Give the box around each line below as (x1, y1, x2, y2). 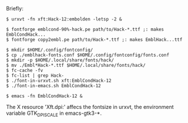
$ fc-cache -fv (6, 67, 43, 73)
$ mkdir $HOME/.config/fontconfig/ (6, 47, 93, 53)
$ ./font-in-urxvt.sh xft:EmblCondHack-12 (6, 78, 112, 84)
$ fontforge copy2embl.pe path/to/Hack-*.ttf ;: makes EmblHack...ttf (6, 37, 183, 43)
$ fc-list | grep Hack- (6, 73, 65, 78)
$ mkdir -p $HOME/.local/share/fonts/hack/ (6, 57, 115, 63)
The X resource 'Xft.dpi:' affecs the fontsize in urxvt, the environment (6, 104, 174, 110)
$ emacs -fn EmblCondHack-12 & (6, 93, 83, 99)
